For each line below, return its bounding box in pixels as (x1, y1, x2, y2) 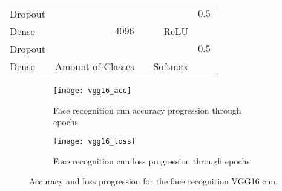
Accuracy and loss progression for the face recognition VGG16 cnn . (29, 175, 278, 187)
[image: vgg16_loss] (53, 137, 136, 146)
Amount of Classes (54, 59, 134, 73)
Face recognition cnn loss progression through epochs (53, 154, 250, 167)
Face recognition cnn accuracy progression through (53, 103, 241, 116)
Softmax (153, 59, 189, 73)
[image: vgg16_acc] (53, 86, 131, 95)
